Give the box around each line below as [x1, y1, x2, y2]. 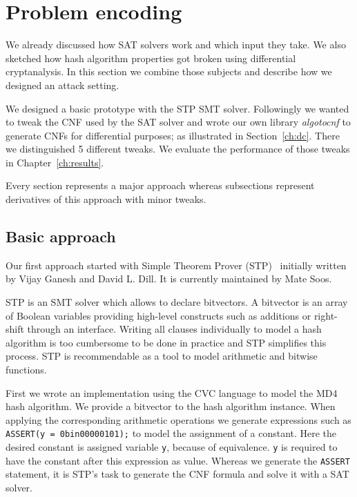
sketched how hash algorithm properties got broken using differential [6, 50, 296, 65]
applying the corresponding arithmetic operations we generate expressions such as [6, 412, 351, 427]
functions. [6, 362, 47, 377]
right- [313, 308, 338, 322]
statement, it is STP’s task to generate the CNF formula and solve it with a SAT [6, 467, 349, 481]
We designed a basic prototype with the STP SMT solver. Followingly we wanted [6, 101, 349, 115]
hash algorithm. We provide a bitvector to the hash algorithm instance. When [6, 399, 336, 413]
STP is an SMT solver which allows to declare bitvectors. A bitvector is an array [6, 295, 348, 309]
